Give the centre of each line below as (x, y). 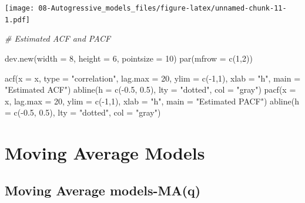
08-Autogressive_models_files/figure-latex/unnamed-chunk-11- (162, 8)
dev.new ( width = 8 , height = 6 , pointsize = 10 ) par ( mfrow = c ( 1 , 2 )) (129, 58)
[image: (20, 8)
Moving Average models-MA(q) (103, 190)
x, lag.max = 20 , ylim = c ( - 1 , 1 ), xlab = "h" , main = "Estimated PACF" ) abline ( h (152, 101)
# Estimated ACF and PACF (58, 38)
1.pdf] (17, 20)
